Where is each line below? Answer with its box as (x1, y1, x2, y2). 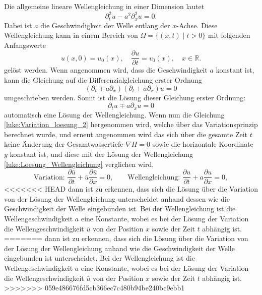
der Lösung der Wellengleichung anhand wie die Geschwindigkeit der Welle (4, 243, 235, 253)
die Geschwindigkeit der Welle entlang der (40, 20, 170, 30)
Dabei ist (4, 20, 32, 30)
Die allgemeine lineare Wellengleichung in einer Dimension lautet (4, 1, 205, 11)
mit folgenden (208, 30, 250, 40)
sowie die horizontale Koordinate (152, 139, 253, 149)
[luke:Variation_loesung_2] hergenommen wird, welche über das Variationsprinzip (4, 119, 258, 130)
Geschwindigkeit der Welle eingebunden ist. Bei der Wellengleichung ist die (4, 203, 236, 214)
